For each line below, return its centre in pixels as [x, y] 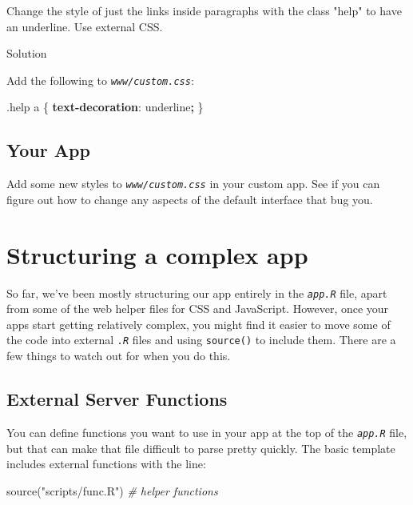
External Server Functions [117, 399]
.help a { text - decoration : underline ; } [105, 107]
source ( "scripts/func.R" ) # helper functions [112, 490]
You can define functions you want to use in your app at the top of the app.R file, [207, 432]
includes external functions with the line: [106, 464]
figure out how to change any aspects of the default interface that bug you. [190, 199]
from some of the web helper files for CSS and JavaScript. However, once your [198, 309]
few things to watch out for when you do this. [119, 356]
